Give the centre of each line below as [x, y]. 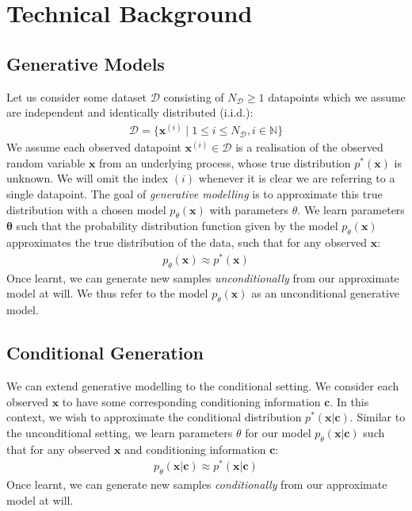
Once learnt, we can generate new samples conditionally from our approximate [197, 484]
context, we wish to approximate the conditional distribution [154, 417]
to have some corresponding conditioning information [191, 401]
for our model [278, 432]
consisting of [194, 96]
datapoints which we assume [337, 96]
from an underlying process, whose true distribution [225, 162]
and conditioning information [195, 449]
